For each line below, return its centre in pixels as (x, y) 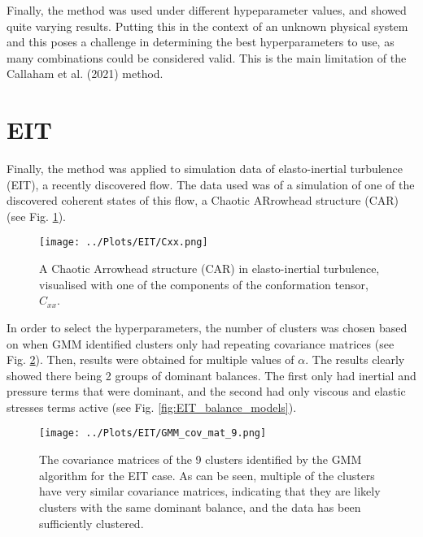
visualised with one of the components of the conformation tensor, (204, 284)
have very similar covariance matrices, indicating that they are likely (210, 491)
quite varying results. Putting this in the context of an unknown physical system (207, 26)
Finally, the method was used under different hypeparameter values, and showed (207, 10)
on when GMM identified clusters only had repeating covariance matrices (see (201, 343)
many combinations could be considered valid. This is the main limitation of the (207, 57)
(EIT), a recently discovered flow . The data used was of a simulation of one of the (211, 184)
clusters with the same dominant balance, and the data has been (200, 507)
